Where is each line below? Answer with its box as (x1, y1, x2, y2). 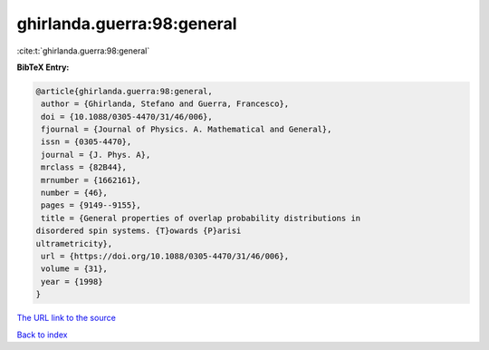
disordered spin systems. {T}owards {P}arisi (35, 226, 242, 236)
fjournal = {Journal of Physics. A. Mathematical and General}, (41, 124, 332, 135)
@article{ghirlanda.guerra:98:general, (35, 86, 213, 96)
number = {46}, (41, 188, 109, 199)
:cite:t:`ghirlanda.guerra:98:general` (16, 45, 150, 56)
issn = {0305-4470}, (41, 137, 132, 147)
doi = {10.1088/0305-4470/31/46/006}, (41, 112, 213, 122)
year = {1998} (41, 277, 103, 287)
